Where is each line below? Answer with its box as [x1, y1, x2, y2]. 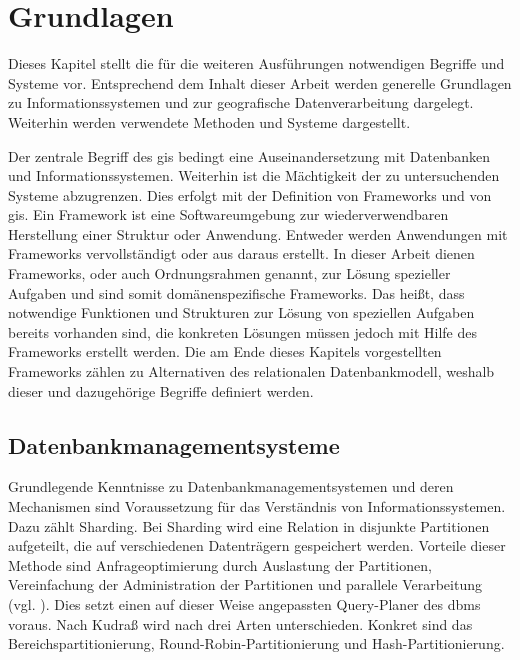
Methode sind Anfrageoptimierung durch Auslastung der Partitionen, [8, 554, 432, 575]
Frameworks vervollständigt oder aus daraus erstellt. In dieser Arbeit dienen [8, 243, 475, 264]
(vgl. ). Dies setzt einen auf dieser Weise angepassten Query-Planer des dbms [8, 593, 481, 614]
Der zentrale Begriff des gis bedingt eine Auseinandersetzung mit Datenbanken [8, 145, 491, 166]
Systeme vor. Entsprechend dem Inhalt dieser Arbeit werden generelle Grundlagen [8, 72, 512, 93]
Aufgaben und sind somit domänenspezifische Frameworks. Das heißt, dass [8, 282, 465, 303]
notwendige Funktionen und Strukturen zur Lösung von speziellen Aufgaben [8, 302, 475, 323]
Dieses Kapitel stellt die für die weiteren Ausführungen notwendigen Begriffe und [8, 53, 505, 74]
